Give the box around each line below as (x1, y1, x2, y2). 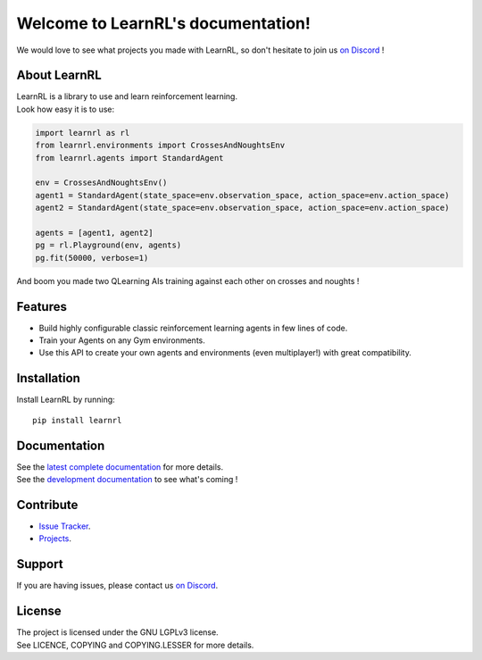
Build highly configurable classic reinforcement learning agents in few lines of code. (38, 322, 348, 333)
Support (16, 556, 63, 572)
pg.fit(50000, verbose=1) (35, 253, 149, 263)
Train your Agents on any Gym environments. (38, 335, 205, 346)
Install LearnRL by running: (16, 394, 115, 405)
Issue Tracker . (38, 521, 91, 531)
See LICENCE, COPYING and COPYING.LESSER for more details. (16, 639, 254, 650)
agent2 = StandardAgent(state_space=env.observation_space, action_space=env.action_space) (35, 203, 450, 213)
